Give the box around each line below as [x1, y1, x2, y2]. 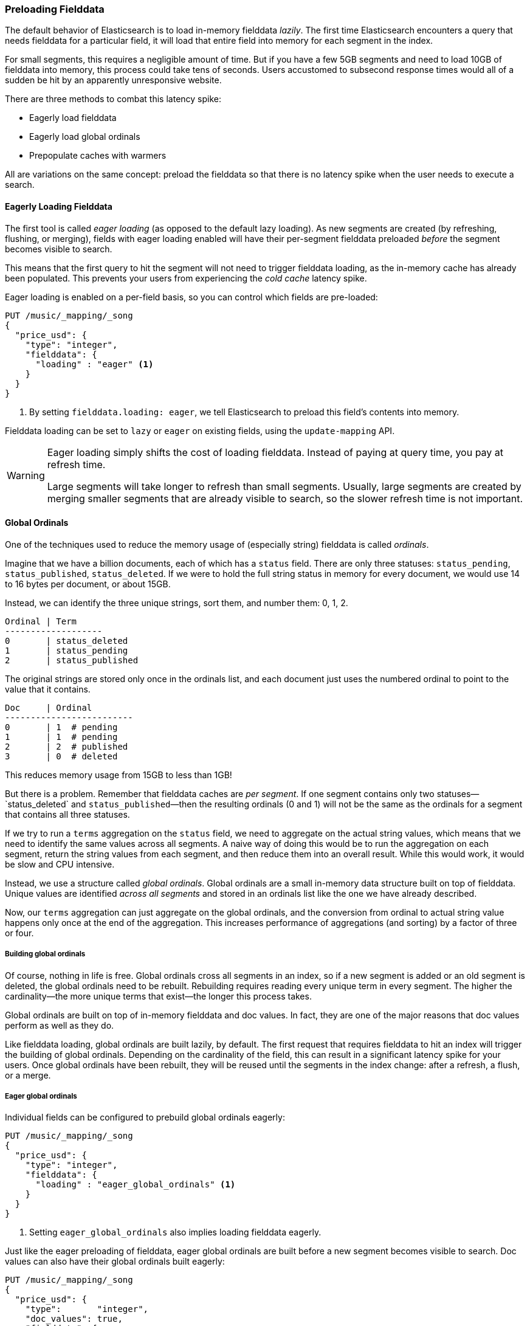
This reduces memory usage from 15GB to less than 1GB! [5, 769, 232, 780]
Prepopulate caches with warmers [29, 150, 167, 161]
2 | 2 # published [5, 741, 128, 751]
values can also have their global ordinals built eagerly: [5, 1256, 225, 1267]
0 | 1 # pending [5, 722, 118, 732]
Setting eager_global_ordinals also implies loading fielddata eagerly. [29, 1227, 322, 1238]
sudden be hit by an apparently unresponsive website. [5, 75, 222, 86]
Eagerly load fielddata [29, 112, 117, 123]
